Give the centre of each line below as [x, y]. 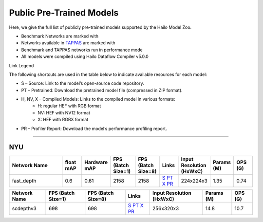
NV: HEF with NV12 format [64, 112]
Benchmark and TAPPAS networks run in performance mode [82, 50]
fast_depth [24, 181]
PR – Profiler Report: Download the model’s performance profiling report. [94, 129]
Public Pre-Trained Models [64, 13]
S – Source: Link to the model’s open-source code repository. [83, 83]
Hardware [96, 162]
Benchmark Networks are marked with [60, 36]
